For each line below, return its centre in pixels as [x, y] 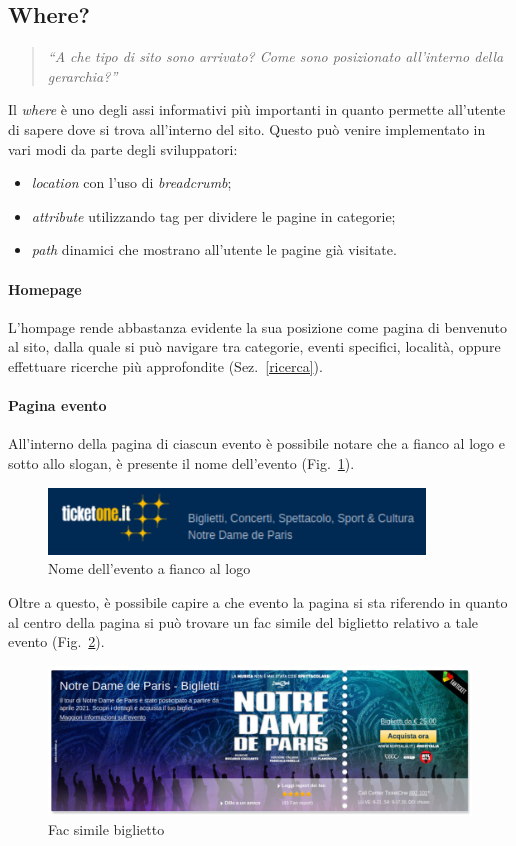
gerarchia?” [82, 75]
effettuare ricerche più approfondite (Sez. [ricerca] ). [165, 365]
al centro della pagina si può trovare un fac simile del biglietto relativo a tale [243, 621]
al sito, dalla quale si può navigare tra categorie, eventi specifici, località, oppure [254, 346]
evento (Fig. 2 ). [56, 641]
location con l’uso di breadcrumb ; [131, 182]
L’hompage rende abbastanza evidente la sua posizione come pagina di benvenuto [258, 326]
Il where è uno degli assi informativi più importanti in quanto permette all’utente [257, 109]
